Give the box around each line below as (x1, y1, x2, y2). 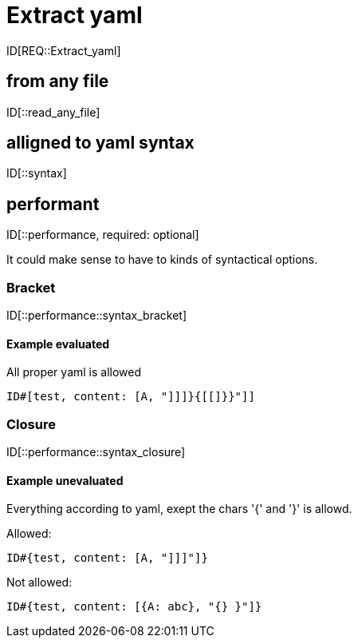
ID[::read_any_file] (6, 105, 100, 119)
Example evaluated (6, 336, 110, 351)
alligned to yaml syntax (6, 133, 195, 153)
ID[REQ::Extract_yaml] (6, 43, 121, 58)
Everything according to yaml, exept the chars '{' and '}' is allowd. (6, 502, 352, 516)
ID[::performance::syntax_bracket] (6, 308, 187, 323)
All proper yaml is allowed (6, 365, 142, 380)
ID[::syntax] (6, 166, 67, 181)
